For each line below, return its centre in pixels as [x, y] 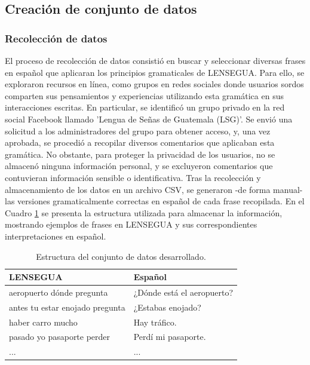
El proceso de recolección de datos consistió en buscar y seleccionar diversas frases [155, 60]
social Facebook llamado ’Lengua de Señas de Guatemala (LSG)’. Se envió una [149, 119]
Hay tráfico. [155, 322]
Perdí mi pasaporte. [170, 337]
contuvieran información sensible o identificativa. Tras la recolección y [133, 177]
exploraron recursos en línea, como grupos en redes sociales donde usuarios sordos [154, 84]
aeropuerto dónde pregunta [59, 292]
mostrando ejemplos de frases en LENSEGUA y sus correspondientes [131, 224]
